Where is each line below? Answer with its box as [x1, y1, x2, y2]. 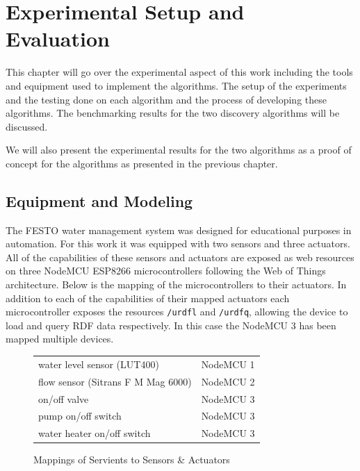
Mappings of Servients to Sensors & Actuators [33, 452, 230, 467]
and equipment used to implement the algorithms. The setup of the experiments [6, 78, 347, 92]
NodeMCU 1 [201, 356, 255, 371]
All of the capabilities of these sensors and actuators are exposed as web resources [6, 249, 354, 264]
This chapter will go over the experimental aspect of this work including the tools [6, 65, 353, 79]
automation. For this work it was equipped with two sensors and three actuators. [6, 236, 350, 251]
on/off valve [38, 391, 89, 406]
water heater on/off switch [38, 426, 151, 440]
